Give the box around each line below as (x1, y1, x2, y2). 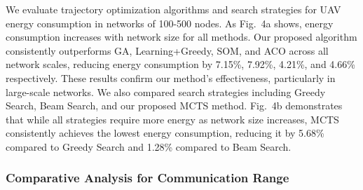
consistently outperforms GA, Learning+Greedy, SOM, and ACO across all (6, 43, 329, 57)
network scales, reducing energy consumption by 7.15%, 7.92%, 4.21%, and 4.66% (6, 57, 355, 72)
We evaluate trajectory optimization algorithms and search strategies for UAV (6, 2, 341, 16)
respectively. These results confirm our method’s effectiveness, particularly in (6, 70, 336, 85)
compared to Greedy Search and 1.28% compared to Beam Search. (6, 139, 292, 154)
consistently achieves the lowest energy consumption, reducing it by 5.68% (6, 125, 324, 140)
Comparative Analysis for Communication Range (6, 169, 289, 186)
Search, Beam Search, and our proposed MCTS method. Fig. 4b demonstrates (6, 98, 343, 113)
